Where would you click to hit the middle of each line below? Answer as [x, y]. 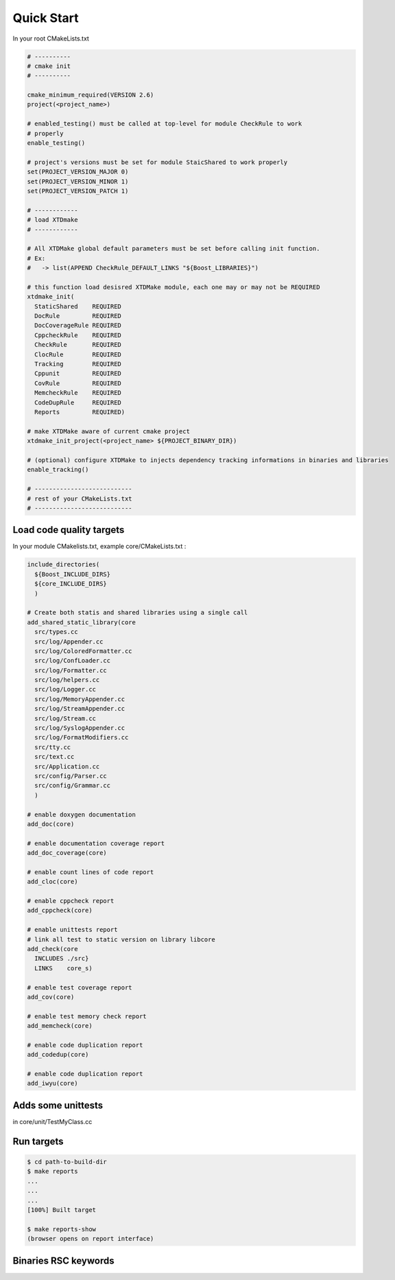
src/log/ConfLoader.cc [73, 661]
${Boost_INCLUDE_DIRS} [73, 574]
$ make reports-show [61, 1229]
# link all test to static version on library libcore [121, 939]
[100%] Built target [61, 1210]
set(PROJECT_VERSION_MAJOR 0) [78, 172]
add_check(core [52, 949]
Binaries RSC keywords [63, 1260]
